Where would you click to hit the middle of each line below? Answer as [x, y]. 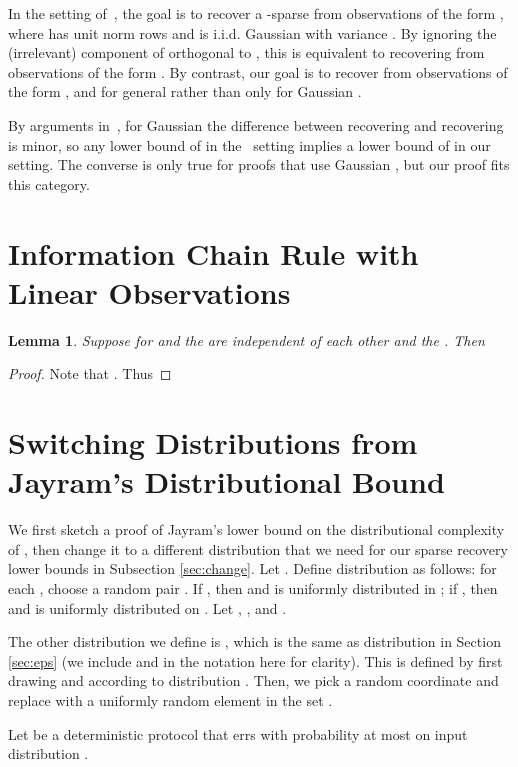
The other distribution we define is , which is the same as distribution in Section [254, 641]
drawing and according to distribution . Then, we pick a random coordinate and [253, 680]
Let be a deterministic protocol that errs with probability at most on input [238, 733]
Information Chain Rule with [213, 252]
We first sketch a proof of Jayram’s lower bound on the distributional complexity [256, 529]
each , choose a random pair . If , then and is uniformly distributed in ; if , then [253, 587]
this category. [49, 183]
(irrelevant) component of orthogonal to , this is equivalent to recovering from [246, 52]
